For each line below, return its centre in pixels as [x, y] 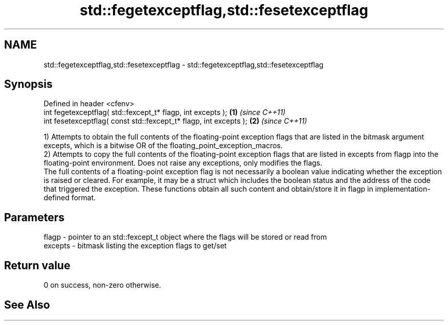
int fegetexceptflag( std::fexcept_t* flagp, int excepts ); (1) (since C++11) [165, 112]
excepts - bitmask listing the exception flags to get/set [135, 246]
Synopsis [28, 84]
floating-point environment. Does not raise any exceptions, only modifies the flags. [183, 163]
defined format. [70, 198]
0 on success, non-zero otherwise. [103, 285]
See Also [27, 305]
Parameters [34, 217]
